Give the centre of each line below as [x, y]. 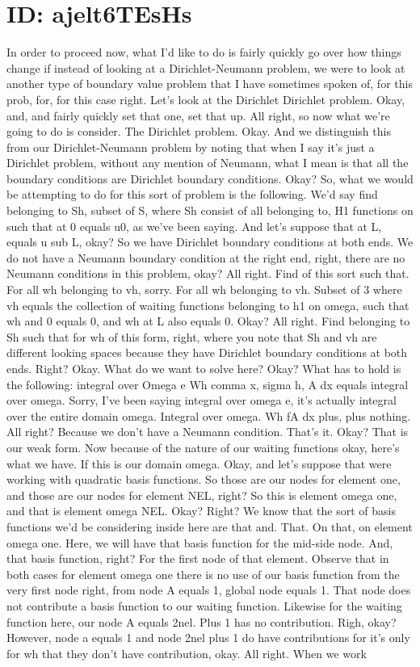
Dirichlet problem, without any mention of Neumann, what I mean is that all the [208, 163]
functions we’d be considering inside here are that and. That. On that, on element [210, 526]
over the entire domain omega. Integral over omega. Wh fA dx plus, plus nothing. [209, 415]
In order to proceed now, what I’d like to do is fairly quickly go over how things [204, 52]
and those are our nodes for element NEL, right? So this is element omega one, [202, 495]
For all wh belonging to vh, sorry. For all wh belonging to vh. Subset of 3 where [204, 289]
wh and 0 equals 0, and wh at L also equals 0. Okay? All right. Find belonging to [208, 321]
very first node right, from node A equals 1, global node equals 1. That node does [209, 590]
